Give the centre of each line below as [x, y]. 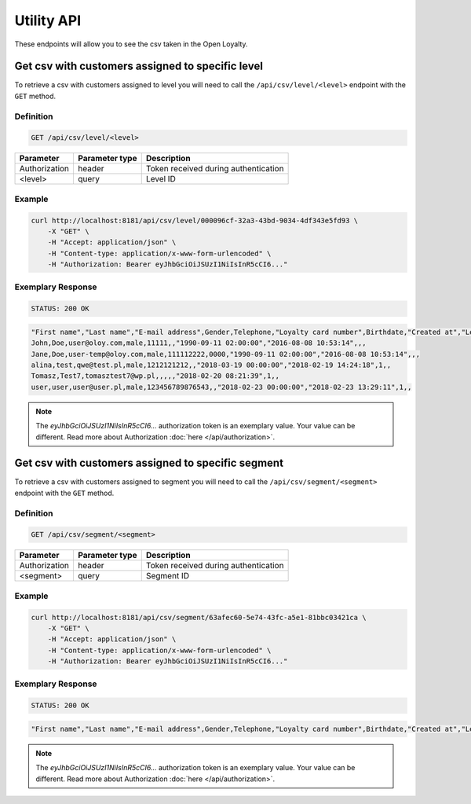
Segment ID [168, 576]
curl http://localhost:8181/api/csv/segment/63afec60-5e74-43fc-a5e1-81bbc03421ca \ [199, 617]
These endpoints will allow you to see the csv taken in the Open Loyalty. [131, 44]
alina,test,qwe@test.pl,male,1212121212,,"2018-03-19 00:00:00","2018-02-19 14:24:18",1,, [211, 365]
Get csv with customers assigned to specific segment [149, 463]
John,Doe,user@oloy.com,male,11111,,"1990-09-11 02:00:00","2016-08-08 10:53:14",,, [199, 343]
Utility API [48, 20]
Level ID [161, 179]
